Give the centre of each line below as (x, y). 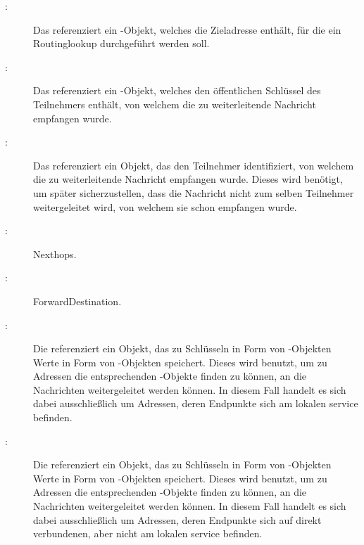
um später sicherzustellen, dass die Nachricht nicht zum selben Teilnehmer (194, 192)
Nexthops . (55, 254)
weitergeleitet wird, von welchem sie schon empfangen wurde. (165, 206)
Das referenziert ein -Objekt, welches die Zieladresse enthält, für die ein (187, 29)
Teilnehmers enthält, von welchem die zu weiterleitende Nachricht (175, 104)
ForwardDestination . (77, 301)
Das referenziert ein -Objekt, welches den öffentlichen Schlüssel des (177, 90)
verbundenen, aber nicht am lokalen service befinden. (148, 533)
